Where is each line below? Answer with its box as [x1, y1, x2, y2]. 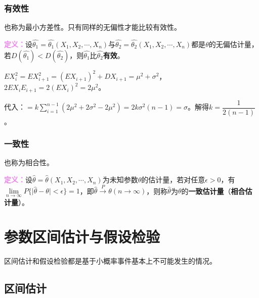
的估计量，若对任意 [141, 174, 205, 185]
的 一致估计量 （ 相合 [181, 185, 245, 196]
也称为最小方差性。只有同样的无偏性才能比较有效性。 [4, 22, 181, 32]
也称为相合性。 [4, 157, 54, 168]
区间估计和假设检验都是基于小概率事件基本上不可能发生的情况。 [4, 256, 217, 266]
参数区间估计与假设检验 [4, 226, 160, 247]
